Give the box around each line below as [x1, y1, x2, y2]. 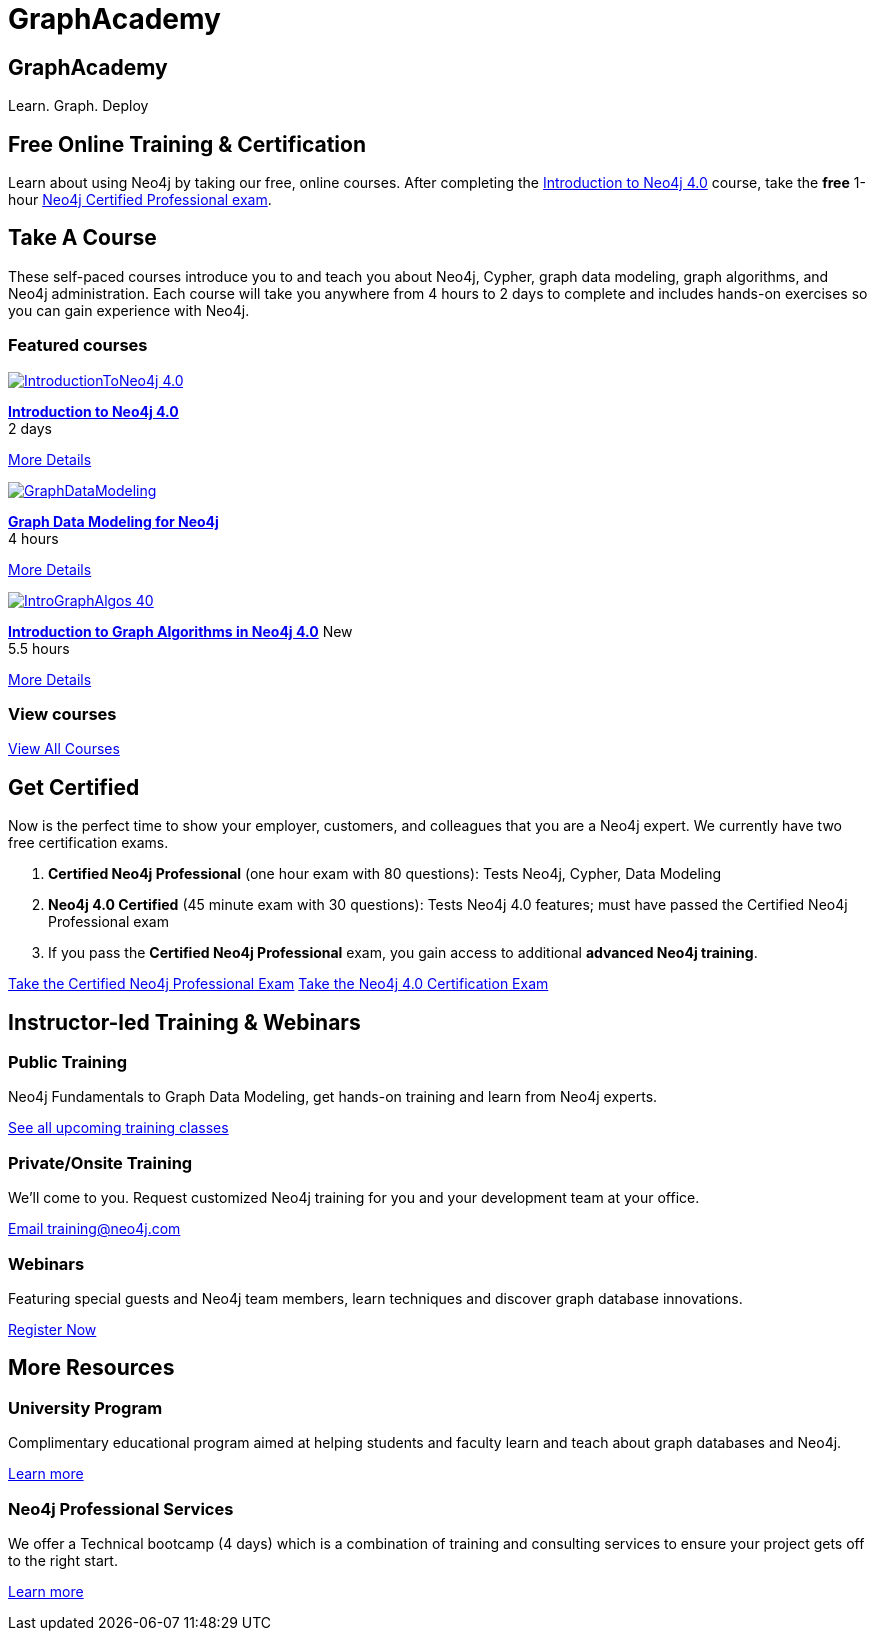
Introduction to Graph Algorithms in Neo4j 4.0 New [8, 622, 353, 640]
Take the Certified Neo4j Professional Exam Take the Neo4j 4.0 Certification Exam [8, 975, 549, 993]
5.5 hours [8, 639, 70, 657]
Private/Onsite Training [8, 1152, 193, 1173]
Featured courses [8, 335, 148, 356]
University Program [8, 1397, 163, 1418]
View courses [8, 703, 117, 724]
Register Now [8, 1320, 97, 1338]
